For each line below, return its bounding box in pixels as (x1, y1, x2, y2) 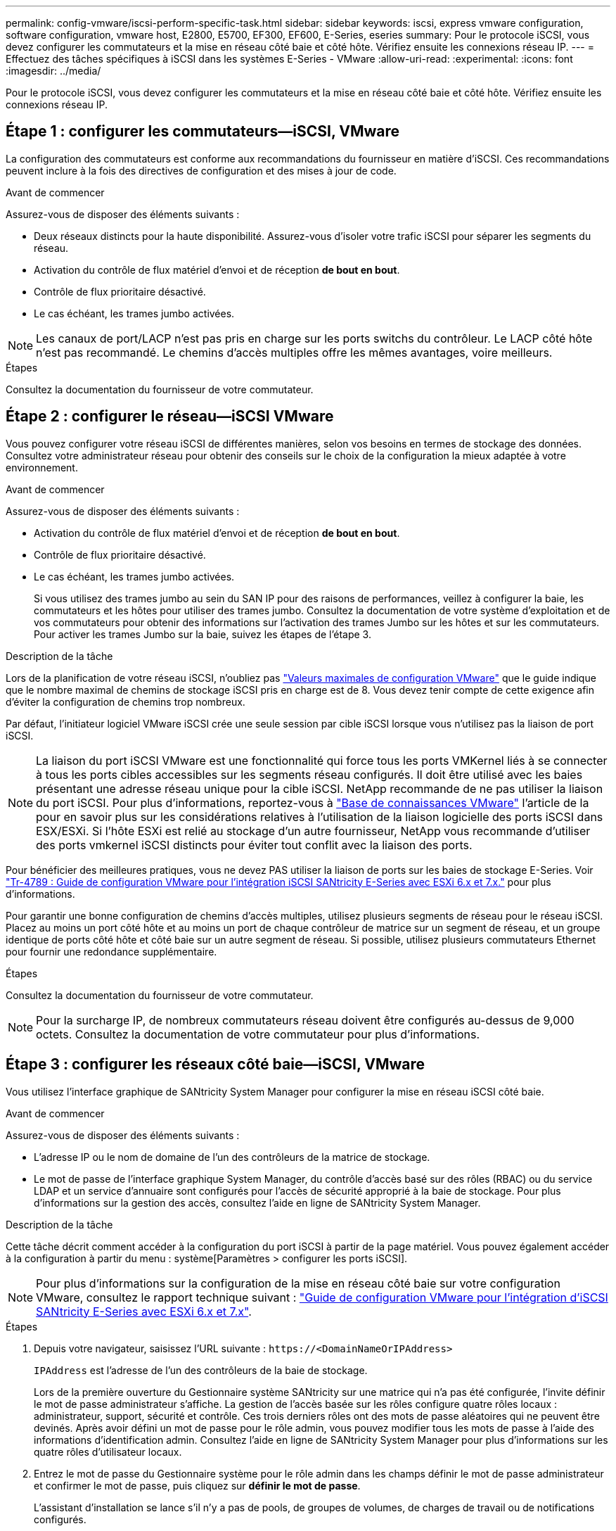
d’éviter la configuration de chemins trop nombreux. (6, 695, 245, 708)
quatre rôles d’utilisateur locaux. (34, 1445, 182, 1458)
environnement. (6, 461, 78, 474)
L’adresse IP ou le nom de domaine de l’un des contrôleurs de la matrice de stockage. (34, 1150, 430, 1163)
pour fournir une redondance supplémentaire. (6, 945, 217, 958)
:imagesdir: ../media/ (6, 65, 101, 77)
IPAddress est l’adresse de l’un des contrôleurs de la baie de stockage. (34, 1364, 368, 1376)
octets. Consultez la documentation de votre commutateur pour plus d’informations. (36, 1027, 480, 1041)
